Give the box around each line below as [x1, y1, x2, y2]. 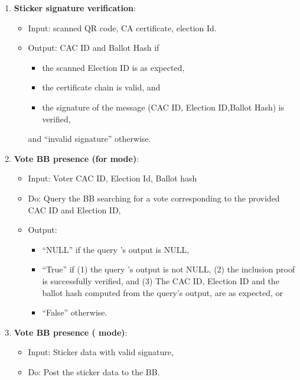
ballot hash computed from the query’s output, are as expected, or [42, 286, 283, 298]
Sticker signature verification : [14, 2, 136, 14]
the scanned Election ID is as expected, [42, 61, 185, 73]
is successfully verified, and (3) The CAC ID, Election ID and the [42, 274, 279, 287]
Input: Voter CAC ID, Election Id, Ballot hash [28, 172, 197, 184]
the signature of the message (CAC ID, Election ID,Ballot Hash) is [42, 100, 285, 113]
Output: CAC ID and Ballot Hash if [28, 41, 159, 54]
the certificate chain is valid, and [42, 81, 161, 93]
